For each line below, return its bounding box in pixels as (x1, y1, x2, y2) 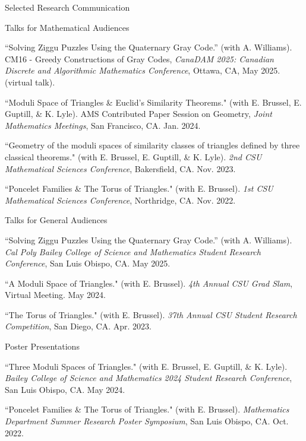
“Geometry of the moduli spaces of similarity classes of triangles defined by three (5, 139, 300, 151)
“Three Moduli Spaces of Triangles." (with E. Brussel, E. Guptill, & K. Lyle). (5, 360, 288, 372)
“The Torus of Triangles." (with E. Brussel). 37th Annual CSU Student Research (5, 308, 297, 321)
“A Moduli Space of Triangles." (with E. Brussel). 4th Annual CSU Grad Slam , (5, 277, 293, 289)
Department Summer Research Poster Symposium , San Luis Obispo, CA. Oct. (5, 415, 289, 427)
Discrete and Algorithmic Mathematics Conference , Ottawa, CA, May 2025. (5, 64, 280, 77)
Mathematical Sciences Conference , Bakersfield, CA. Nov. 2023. (5, 162, 236, 175)
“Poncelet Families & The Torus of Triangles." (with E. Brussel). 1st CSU (5, 182, 273, 195)
